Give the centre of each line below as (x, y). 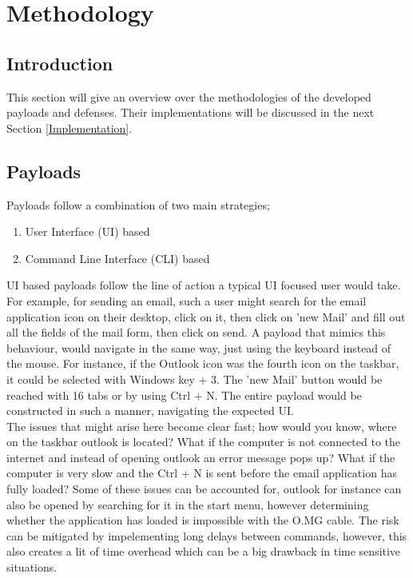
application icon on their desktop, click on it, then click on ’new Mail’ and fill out (206, 316)
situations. (32, 567)
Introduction (60, 63)
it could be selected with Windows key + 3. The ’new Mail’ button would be (195, 379)
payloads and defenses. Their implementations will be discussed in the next (191, 112)
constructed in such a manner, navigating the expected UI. (150, 411)
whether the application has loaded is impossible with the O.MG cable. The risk (203, 520)
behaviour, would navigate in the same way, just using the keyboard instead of (199, 347)
